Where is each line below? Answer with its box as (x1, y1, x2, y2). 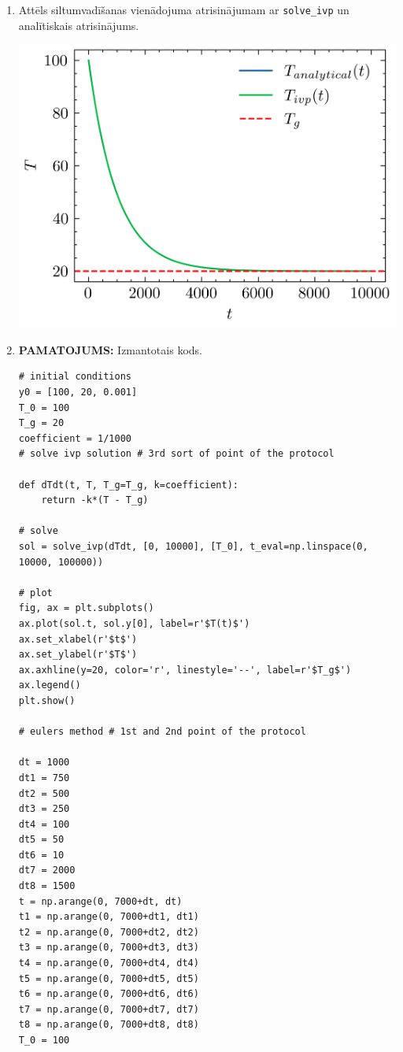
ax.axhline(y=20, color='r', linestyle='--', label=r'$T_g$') (18, 664, 352, 676)
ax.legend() (18, 680, 81, 691)
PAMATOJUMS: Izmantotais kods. (18, 341, 202, 357)
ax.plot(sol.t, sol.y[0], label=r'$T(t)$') (18, 617, 250, 629)
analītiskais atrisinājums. (18, 17, 139, 33)
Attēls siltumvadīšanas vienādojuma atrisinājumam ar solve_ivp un (18, 2, 349, 17)
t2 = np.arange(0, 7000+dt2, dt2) (18, 926, 199, 938)
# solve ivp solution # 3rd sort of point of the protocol (18, 448, 335, 460)
